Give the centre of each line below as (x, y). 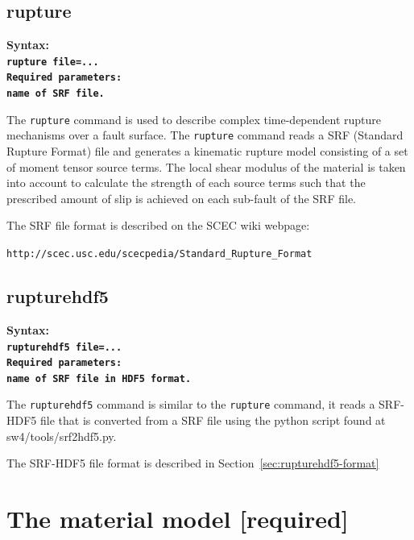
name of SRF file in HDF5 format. (99, 378)
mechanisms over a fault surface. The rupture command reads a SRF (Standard (205, 135)
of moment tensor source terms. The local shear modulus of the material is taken (206, 166)
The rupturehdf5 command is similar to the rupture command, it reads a (191, 404)
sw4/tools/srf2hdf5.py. (62, 436)
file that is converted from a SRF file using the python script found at (213, 420)
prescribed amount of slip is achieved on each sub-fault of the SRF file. (181, 198)
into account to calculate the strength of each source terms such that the (186, 183)
